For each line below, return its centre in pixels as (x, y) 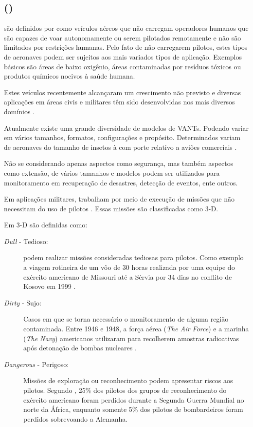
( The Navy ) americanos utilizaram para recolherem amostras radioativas (131, 338)
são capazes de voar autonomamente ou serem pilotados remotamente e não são (123, 37)
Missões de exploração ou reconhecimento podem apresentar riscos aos (128, 380)
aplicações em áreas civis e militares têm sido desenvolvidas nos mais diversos (119, 102)
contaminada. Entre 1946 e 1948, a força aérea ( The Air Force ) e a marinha (136, 329)
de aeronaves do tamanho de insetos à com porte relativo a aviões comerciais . (120, 147)
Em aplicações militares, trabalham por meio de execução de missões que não (119, 199)
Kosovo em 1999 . (50, 286)
